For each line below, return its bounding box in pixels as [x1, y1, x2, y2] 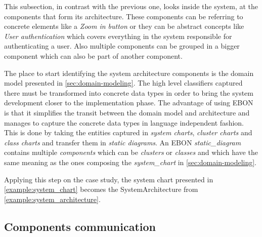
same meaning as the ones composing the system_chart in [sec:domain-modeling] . [4, 156, 256, 167]
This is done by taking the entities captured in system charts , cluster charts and [4, 127, 252, 138]
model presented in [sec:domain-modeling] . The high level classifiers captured [4, 77, 243, 88]
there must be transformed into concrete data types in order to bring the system [4, 87, 253, 98]
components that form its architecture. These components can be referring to [4, 11, 243, 21]
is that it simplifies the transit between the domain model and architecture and [4, 107, 250, 117]
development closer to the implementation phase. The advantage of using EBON [4, 97, 253, 108]
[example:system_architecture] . [4, 193, 101, 204]
